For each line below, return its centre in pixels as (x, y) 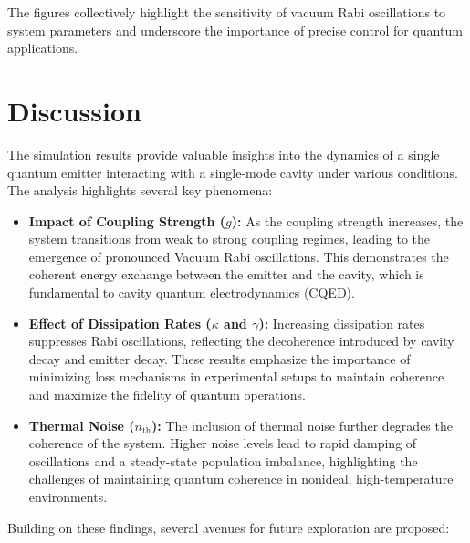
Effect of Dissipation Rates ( (120, 323)
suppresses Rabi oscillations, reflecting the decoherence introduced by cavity (241, 341)
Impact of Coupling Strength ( (127, 220)
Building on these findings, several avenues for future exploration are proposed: (229, 527)
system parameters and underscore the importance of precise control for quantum (235, 30)
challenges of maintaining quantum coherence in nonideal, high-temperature (241, 479)
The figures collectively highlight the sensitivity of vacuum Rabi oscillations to (227, 12)
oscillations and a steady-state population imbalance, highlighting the (223, 460)
